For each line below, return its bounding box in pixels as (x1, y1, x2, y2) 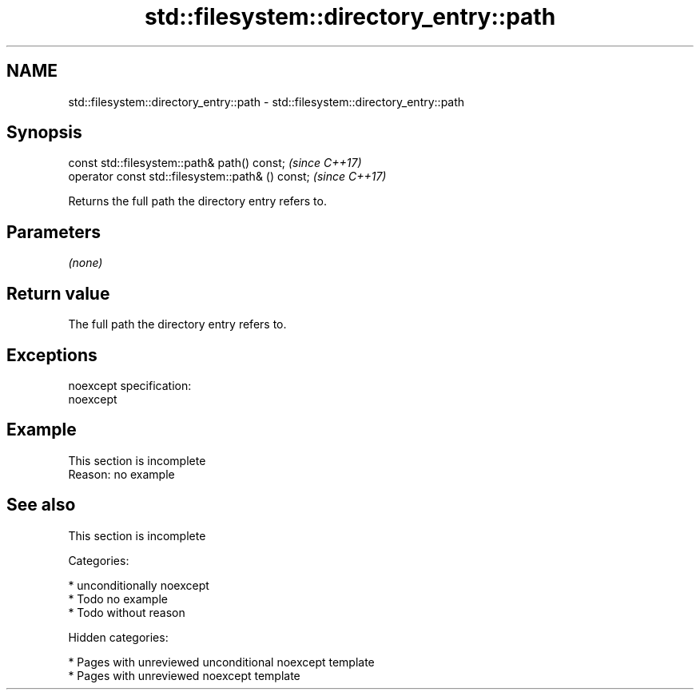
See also (6, 495, 76, 515)
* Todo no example (68, 591, 168, 606)
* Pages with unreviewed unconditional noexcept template (68, 654, 375, 669)
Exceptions (6, 344, 97, 365)
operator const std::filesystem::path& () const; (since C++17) (68, 169, 387, 184)
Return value (6, 283, 110, 304)
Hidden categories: (68, 630, 169, 644)
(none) (68, 256, 103, 270)
